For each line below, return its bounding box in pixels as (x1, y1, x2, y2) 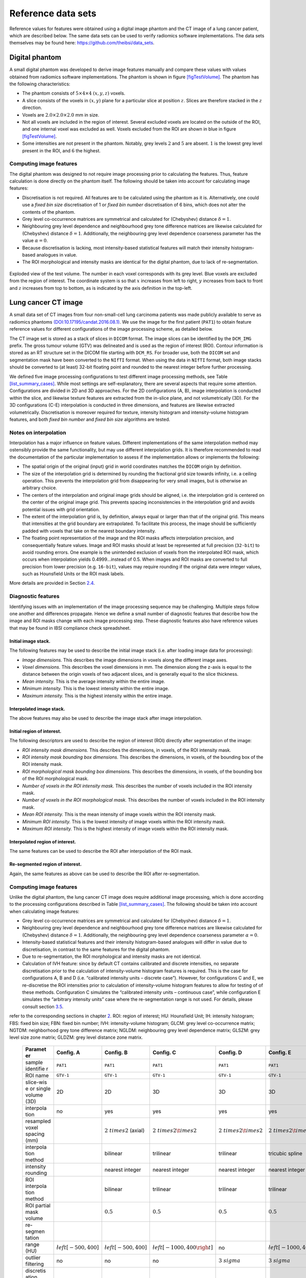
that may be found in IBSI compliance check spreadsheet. (9, 625, 131, 631)
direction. (22, 105, 42, 111)
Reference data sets (9, 8, 96, 19)
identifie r (25, 1065, 48, 1072)
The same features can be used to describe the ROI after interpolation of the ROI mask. (9, 848, 193, 854)
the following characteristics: (9, 81, 71, 87)
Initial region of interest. (9, 728, 62, 734)
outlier (25, 1254, 41, 1261)
